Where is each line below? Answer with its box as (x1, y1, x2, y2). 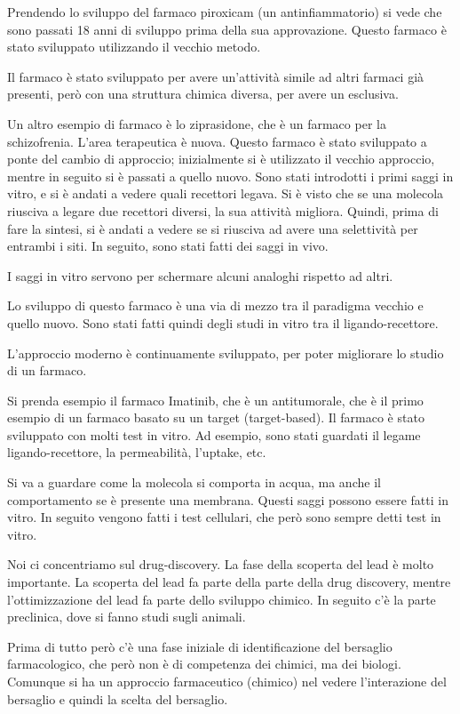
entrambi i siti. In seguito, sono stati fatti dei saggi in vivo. (7, 237, 329, 255)
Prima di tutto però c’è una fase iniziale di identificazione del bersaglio (7, 637, 393, 655)
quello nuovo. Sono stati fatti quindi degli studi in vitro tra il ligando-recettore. (7, 313, 439, 332)
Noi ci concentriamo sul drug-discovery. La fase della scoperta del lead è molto (7, 555, 434, 574)
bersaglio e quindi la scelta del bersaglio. (7, 689, 228, 708)
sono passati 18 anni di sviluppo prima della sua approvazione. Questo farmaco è (7, 20, 447, 38)
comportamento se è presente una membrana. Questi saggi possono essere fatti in (7, 490, 448, 509)
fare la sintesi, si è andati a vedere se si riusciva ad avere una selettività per (7, 219, 418, 237)
